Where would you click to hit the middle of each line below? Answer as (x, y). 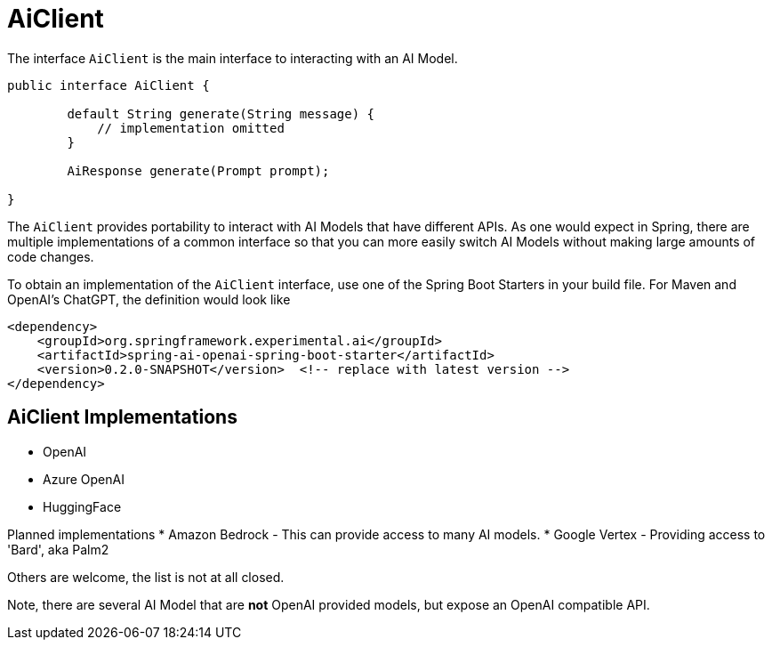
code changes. (51, 256)
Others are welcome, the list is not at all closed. (146, 577)
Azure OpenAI (84, 479)
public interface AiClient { (109, 85)
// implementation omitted (191, 128)
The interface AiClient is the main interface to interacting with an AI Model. (233, 58)
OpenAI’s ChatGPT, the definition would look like (149, 299)
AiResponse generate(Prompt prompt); (198, 170)
